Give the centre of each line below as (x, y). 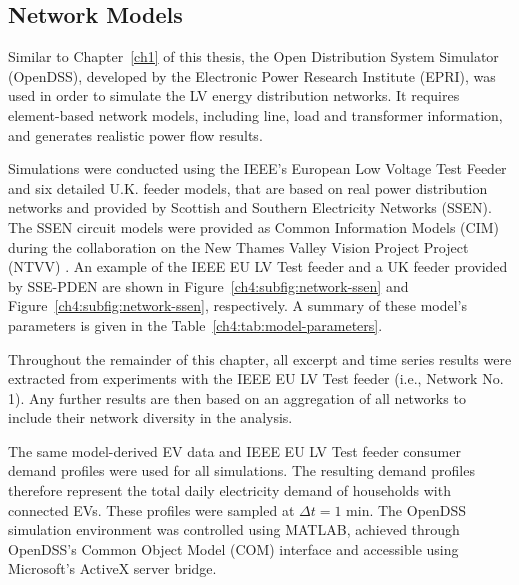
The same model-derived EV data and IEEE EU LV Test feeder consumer (234, 450)
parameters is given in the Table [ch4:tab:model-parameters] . (195, 324)
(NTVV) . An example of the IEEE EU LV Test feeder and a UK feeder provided (258, 266)
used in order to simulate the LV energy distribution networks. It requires (234, 95)
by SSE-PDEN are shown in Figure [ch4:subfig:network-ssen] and (208, 285)
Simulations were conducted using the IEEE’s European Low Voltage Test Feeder (257, 168)
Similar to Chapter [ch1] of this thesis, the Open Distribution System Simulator (253, 56)
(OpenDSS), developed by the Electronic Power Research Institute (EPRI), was (252, 75)
